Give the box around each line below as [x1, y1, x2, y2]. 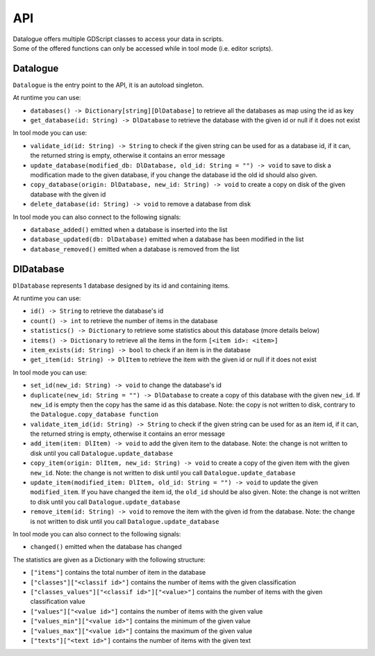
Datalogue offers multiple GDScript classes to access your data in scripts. [12, 35, 224, 43]
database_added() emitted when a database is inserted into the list [30, 225, 228, 233]
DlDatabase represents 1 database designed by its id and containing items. [12, 281, 230, 290]
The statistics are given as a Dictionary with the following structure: [12, 555, 206, 564]
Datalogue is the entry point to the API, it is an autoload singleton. [12, 81, 204, 89]
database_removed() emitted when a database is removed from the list [30, 245, 240, 253]
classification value [30, 598, 86, 606]
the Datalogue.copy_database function [30, 410, 159, 418]
